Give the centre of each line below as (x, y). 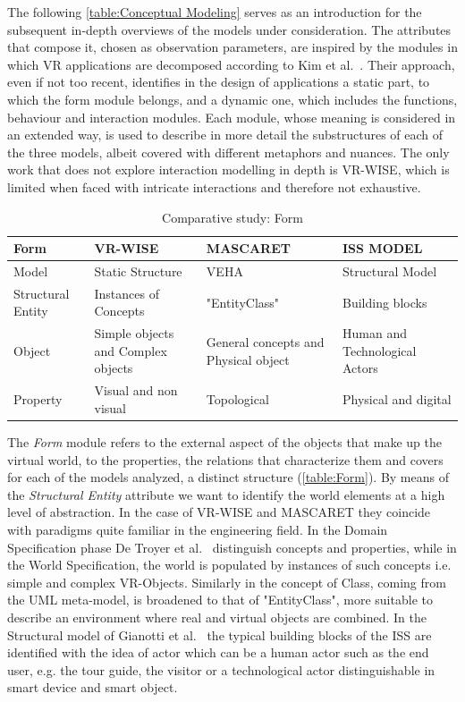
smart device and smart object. (93, 687)
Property (38, 399)
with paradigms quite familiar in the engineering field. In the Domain (198, 529)
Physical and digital (397, 399)
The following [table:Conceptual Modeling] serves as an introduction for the (215, 12)
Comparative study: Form (232, 217)
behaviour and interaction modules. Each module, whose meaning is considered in (232, 117)
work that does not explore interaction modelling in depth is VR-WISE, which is (228, 169)
